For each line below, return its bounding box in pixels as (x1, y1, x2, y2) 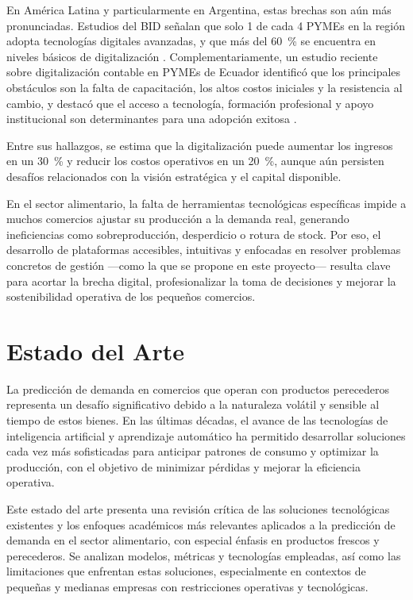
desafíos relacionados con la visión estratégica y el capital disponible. (6, 167, 342, 184)
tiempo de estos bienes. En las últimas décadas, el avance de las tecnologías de (6, 412, 388, 428)
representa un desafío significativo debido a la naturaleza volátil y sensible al (6, 396, 380, 413)
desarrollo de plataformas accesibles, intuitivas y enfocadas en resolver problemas (6, 241, 401, 258)
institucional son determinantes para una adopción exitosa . (6, 110, 297, 127)
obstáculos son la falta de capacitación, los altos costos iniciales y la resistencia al (6, 79, 403, 95)
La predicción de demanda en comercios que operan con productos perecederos (6, 380, 390, 397)
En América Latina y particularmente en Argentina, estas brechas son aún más (6, 2, 392, 17)
